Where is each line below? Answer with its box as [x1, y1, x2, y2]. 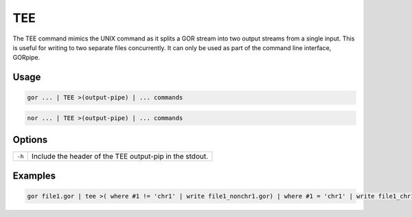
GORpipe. [12, 54, 41, 62]
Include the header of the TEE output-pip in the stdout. [31, 152, 209, 161]
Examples [12, 170, 56, 181]
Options [12, 134, 48, 146]
